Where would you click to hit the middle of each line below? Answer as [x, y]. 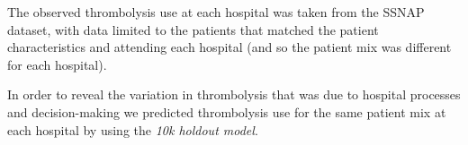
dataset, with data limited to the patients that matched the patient [193, 29]
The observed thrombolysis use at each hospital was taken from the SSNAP [216, 12]
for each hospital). [57, 64]
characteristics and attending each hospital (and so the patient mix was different [229, 47]
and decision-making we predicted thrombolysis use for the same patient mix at [227, 111]
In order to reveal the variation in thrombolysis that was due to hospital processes [234, 94]
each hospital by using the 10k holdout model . [133, 129]
